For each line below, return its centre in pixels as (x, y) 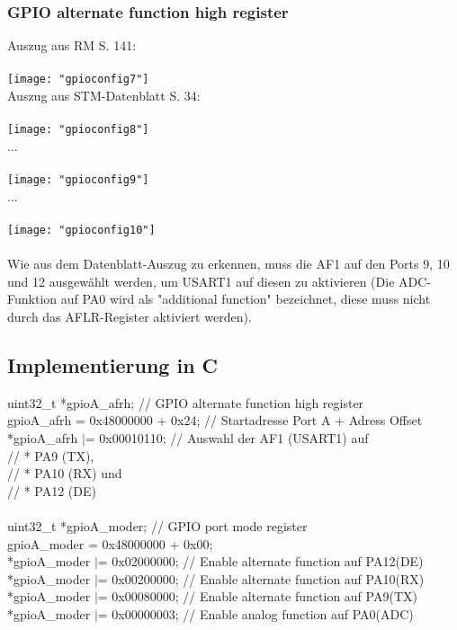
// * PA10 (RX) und (65, 473)
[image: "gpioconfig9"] (78, 180)
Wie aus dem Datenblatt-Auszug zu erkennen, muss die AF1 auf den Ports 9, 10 (228, 264)
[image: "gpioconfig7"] (78, 80)
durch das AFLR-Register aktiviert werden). (130, 316)
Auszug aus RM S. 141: (72, 45)
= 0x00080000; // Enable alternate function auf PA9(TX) (257, 596)
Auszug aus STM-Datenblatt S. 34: (104, 96)
